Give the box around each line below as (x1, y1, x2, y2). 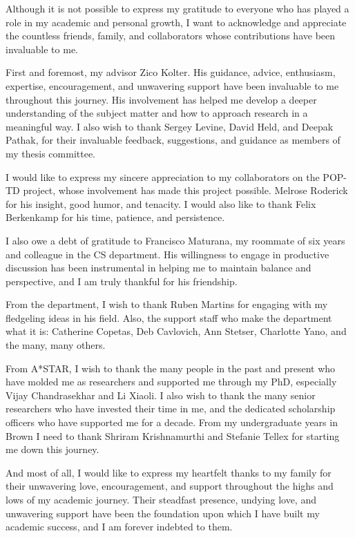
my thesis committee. (6, 146, 96, 160)
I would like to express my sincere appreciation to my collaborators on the (6, 169, 320, 184)
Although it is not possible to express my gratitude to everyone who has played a (6, 1, 349, 15)
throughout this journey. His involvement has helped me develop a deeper (6, 92, 317, 106)
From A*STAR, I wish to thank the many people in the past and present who (6, 361, 336, 375)
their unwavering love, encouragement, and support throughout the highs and (6, 479, 334, 493)
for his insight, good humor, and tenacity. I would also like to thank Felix (6, 196, 316, 211)
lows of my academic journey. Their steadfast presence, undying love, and (6, 492, 316, 506)
